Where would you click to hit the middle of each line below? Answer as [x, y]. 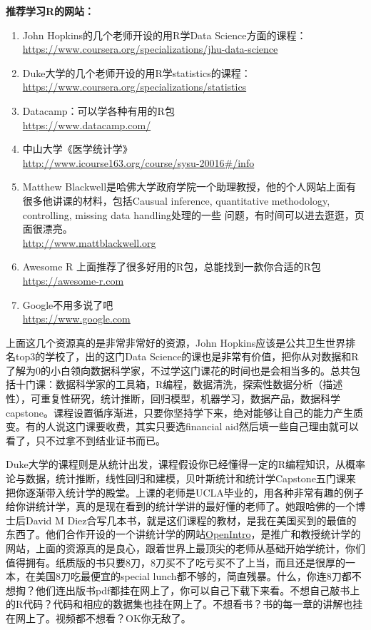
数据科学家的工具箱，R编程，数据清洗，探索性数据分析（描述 [199, 384]
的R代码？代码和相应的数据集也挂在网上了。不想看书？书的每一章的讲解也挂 [184, 604]
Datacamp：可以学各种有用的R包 [98, 110]
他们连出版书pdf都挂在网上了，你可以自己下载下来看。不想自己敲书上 [198, 590]
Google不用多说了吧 [68, 304]
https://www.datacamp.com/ [87, 125]
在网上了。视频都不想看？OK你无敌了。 [98, 618]
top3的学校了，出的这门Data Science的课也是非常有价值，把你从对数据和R [187, 356]
